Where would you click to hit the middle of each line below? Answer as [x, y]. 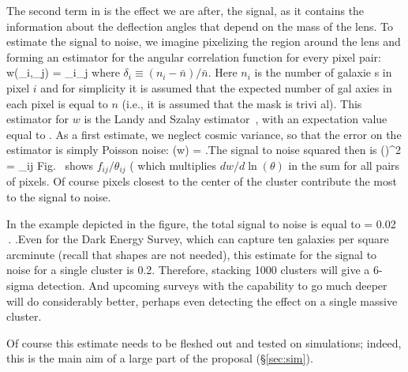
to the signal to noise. [59, 196]
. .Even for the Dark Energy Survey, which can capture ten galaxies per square [198, 239]
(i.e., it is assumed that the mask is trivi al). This [242, 103]
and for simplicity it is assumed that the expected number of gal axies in [216, 87]
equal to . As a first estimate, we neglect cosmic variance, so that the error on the [204, 134]
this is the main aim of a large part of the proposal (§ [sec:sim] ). [160, 358]
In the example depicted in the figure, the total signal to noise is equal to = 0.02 [201, 223]
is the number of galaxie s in [323, 72]
